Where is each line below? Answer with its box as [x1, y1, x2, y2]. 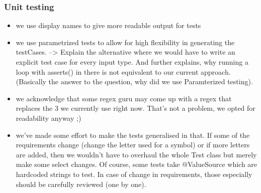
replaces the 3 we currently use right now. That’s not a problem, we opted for [16, 103, 255, 113]
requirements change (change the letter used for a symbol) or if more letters [16, 139, 250, 150]
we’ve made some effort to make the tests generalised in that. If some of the [16, 129, 250, 140]
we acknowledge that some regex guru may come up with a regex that [16, 93, 232, 103]
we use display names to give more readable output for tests [16, 20, 201, 31]
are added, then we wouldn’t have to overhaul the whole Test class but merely [16, 149, 257, 159]
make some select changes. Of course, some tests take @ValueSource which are [16, 159, 257, 169]
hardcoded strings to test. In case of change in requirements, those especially [16, 168, 252, 179]
